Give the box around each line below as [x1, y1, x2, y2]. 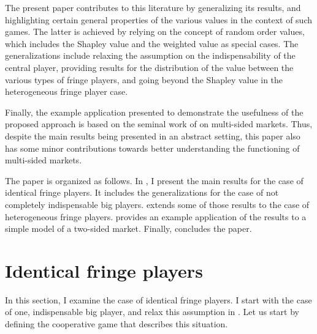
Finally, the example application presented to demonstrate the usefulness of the [5, 105, 304, 118]
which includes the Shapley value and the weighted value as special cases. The [5, 37, 299, 50]
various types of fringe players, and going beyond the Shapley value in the [5, 73, 283, 86]
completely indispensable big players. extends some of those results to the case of [5, 198, 310, 210]
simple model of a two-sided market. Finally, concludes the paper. [5, 222, 252, 235]
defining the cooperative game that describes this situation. [5, 317, 228, 330]
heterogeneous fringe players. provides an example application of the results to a [5, 210, 307, 223]
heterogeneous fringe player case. [5, 85, 128, 98]
